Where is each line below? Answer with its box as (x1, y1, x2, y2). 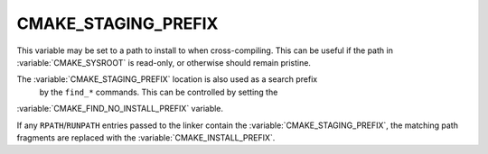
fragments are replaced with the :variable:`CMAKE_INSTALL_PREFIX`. (16, 131, 276, 143)
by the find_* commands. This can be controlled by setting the (39, 86, 278, 97)
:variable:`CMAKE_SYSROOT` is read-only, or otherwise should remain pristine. (16, 57, 312, 68)
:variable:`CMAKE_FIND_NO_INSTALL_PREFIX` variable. (16, 104, 224, 114)
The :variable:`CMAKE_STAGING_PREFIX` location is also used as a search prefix (16, 74, 318, 85)
